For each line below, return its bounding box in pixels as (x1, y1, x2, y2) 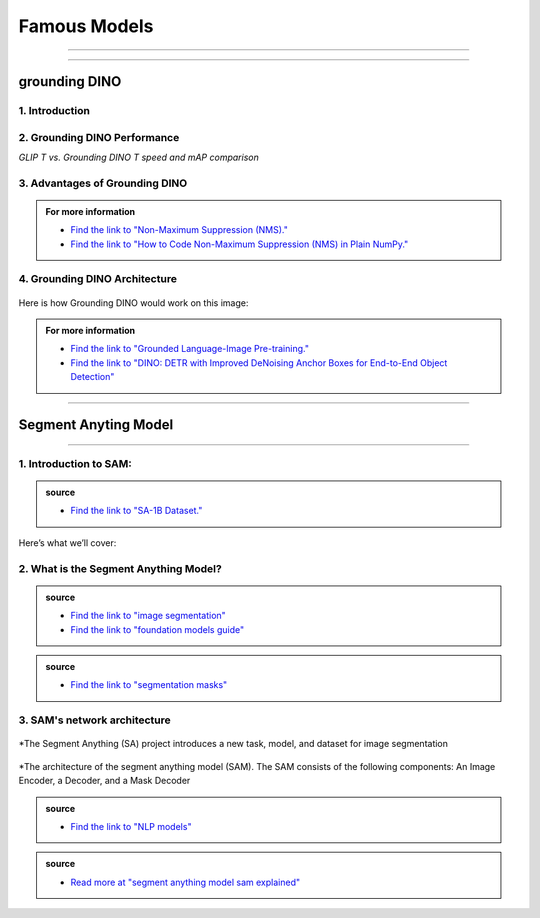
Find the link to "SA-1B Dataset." (70, 505, 203, 517)
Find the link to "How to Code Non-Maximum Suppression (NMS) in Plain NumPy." (70, 238, 409, 250)
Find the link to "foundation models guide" (70, 623, 245, 635)
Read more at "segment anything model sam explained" (70, 876, 300, 888)
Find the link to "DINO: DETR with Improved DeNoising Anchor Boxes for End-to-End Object (70, 356, 448, 369)
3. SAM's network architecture (18, 713, 172, 727)
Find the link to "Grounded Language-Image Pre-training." (70, 343, 310, 355)
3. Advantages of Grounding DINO (18, 176, 188, 190)
